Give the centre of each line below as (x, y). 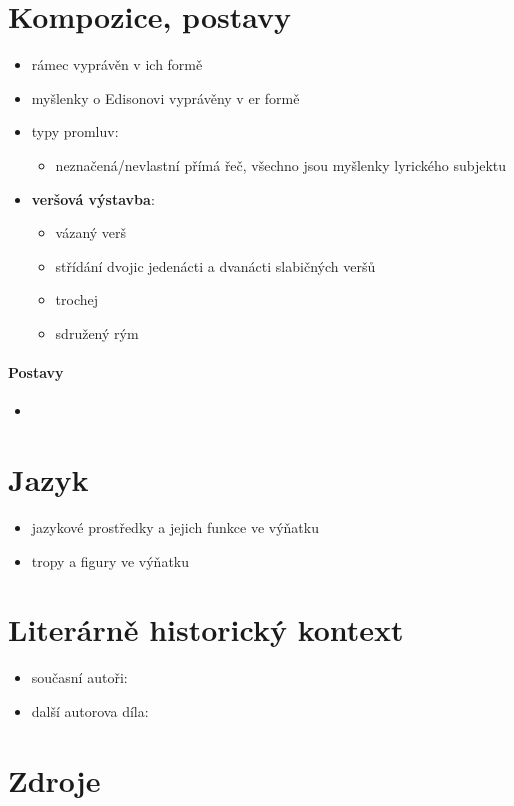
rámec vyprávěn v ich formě (117, 64)
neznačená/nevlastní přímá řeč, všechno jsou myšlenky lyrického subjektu (281, 164)
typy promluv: (75, 131)
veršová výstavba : (93, 198)
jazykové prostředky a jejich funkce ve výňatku (175, 526)
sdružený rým (97, 332)
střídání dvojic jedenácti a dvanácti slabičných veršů (215, 265)
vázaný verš (91, 232)
